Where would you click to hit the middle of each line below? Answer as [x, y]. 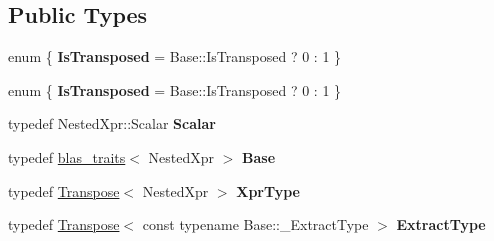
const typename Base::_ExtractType [255, 224]
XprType [268, 190]
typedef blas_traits [67, 156]
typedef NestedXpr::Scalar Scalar [112, 123]
